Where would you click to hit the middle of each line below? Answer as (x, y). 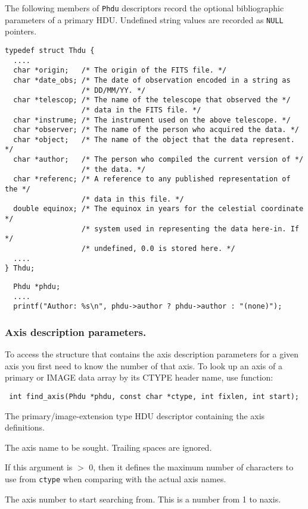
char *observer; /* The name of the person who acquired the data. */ (156, 130)
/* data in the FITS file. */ (141, 110)
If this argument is (39, 467)
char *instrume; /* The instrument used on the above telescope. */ (152, 120)
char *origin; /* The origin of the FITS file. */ (120, 70)
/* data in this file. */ (133, 199)
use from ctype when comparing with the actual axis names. (116, 479)
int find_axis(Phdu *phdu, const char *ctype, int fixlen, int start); (154, 396)
